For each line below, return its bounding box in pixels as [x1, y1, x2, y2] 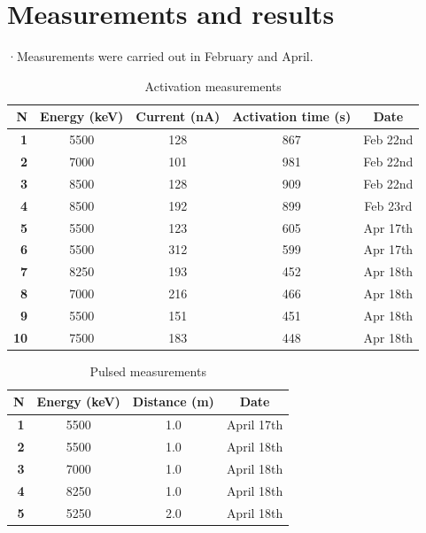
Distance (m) [132, 392, 214, 411]
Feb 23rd [364, 196, 413, 214]
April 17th [226, 415, 283, 434]
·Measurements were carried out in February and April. [7, 47, 314, 66]
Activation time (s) [232, 107, 352, 126]
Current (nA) [136, 107, 221, 126]
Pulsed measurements [89, 361, 206, 380]
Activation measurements [144, 76, 282, 95]
